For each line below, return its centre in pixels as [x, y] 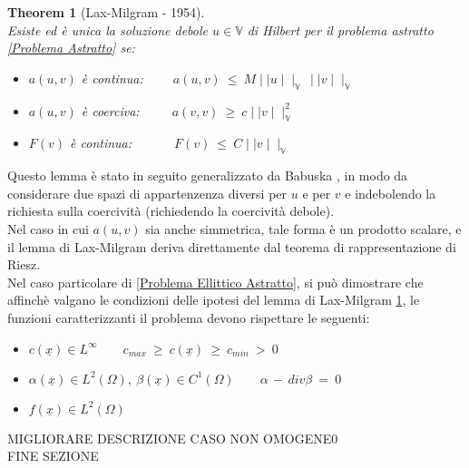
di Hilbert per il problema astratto [340, 29]
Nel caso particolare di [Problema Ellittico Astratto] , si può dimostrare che [215, 282]
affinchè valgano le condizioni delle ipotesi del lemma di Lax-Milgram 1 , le [214, 300]
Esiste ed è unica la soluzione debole [107, 29]
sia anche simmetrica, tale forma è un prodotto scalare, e [303, 228]
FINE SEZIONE [53, 456]
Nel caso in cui [48, 228]
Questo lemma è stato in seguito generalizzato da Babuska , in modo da [208, 175]
